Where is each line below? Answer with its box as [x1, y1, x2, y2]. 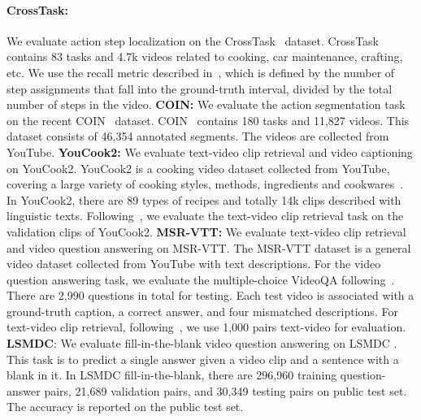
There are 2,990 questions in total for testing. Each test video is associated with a [7, 287, 414, 304]
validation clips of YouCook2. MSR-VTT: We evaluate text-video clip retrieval [7, 223, 406, 240]
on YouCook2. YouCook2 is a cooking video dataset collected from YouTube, [7, 159, 390, 176]
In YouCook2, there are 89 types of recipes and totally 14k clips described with [7, 191, 401, 208]
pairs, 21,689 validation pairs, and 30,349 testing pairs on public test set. [44, 382, 407, 399]
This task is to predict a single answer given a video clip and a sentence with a [7, 350, 399, 367]
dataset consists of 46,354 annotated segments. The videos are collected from [7, 128, 389, 145]
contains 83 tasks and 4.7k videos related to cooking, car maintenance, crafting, [7, 48, 403, 65]
